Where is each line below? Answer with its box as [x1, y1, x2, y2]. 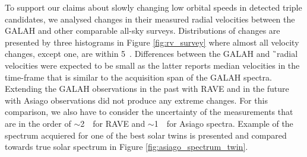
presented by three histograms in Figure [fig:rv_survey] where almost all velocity [5, 36, 299, 48]
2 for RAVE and [80, 117, 145, 129]
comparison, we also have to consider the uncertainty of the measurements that [5, 105, 293, 118]
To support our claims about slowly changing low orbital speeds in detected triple [5, 1, 302, 13]
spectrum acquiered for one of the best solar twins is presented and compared [5, 129, 287, 141]
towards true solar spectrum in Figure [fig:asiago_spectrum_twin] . [5, 140, 248, 153]
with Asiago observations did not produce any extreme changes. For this [5, 94, 268, 106]
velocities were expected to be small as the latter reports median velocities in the [5, 59, 300, 71]
